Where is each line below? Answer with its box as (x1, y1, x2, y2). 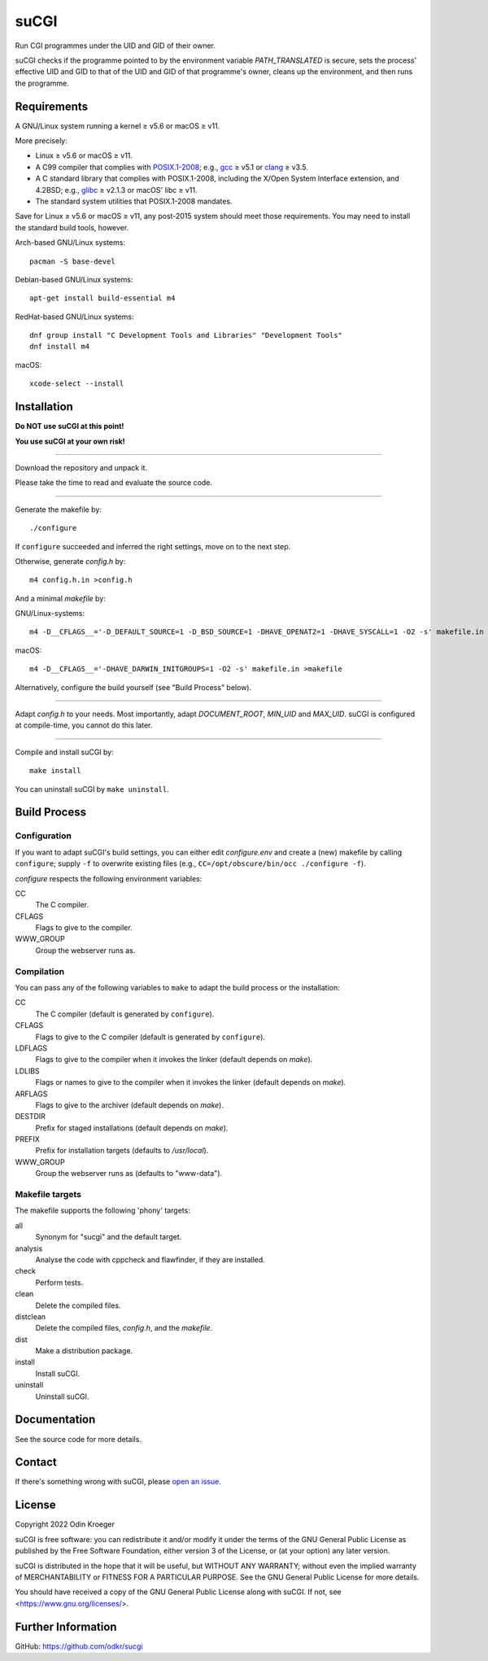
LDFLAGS (15, 1042, 48, 1053)
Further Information (15, 1619, 117, 1633)
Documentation (15, 1413, 96, 1427)
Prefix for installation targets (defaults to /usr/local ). (35, 1146, 209, 1156)
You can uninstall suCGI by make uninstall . (15, 784, 170, 793)
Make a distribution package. (35, 1346, 133, 1356)
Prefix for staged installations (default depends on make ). (35, 1123, 229, 1133)
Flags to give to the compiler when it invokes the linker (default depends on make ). (35, 1055, 313, 1064)
